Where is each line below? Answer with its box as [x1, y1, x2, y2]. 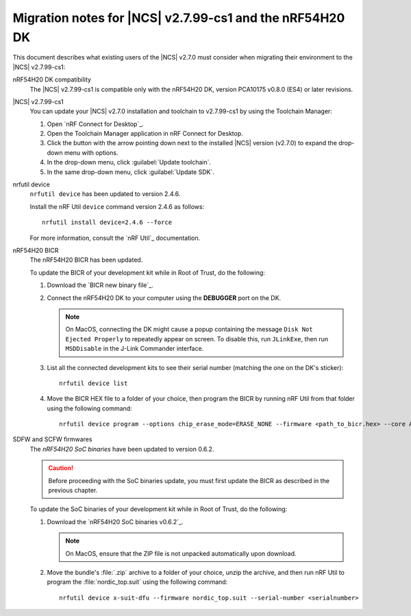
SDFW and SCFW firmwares [12, 435, 92, 443]
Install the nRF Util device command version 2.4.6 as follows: [29, 202, 205, 210]
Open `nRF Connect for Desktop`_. [47, 120, 144, 128]
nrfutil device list [59, 379, 128, 387]
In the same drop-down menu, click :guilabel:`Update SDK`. [47, 168, 215, 176]
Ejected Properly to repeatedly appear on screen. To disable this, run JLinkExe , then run [65, 334, 329, 343]
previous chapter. [48, 486, 98, 495]
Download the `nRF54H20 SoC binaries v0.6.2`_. [47, 517, 184, 526]
